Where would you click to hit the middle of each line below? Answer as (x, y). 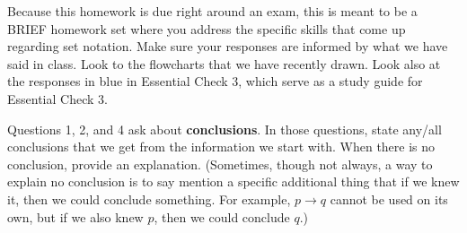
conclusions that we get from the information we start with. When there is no (221, 147)
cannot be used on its (389, 198)
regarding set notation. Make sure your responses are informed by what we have (228, 46)
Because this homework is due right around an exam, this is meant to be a (212, 11)
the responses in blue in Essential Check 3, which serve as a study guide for (215, 81)
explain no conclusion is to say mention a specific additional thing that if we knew (233, 181)
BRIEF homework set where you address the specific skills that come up (207, 28)
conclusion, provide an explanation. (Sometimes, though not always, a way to (220, 164)
